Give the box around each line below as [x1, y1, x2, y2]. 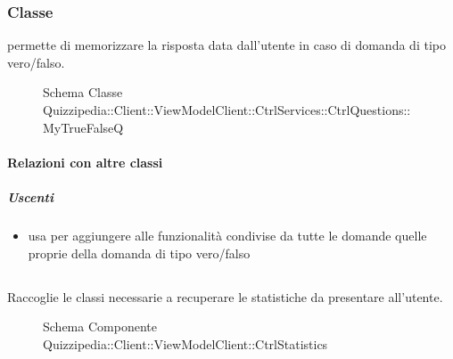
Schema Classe [43, 83, 123, 102]
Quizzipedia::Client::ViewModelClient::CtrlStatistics [43, 334, 328, 353]
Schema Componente [43, 317, 157, 336]
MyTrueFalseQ [43, 118, 124, 136]
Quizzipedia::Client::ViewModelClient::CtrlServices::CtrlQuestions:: [43, 101, 411, 118]
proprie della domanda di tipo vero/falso [28, 243, 251, 262]
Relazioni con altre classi [7, 152, 163, 171]
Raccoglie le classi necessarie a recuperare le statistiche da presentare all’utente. [7, 287, 443, 306]
